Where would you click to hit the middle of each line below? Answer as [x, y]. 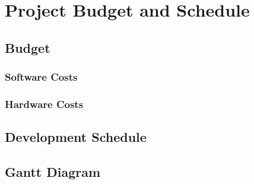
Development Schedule [76, 137]
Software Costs [41, 77]
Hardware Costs [44, 104]
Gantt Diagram [53, 172]
